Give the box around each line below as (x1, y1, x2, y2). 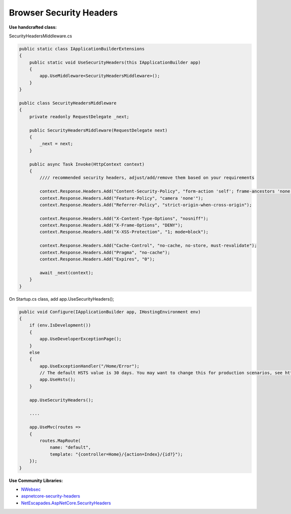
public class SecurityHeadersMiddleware (19, 100, 116, 106)
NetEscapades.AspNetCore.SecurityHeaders (21, 500, 111, 506)
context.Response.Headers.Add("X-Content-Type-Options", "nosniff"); (39, 216, 209, 221)
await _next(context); (39, 270, 94, 275)
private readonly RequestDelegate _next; (29, 114, 129, 119)
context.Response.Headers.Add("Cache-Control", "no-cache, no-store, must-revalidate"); (39, 243, 257, 248)
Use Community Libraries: (9, 478, 63, 483)
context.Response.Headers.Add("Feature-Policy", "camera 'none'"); (39, 195, 204, 201)
